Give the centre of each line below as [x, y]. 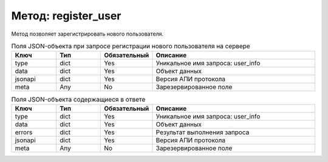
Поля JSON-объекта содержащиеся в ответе [78, 99]
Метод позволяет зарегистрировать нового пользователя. [87, 34]
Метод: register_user [66, 16]
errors [24, 132]
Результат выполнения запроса [203, 132]
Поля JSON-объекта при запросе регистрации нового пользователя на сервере [131, 47]
